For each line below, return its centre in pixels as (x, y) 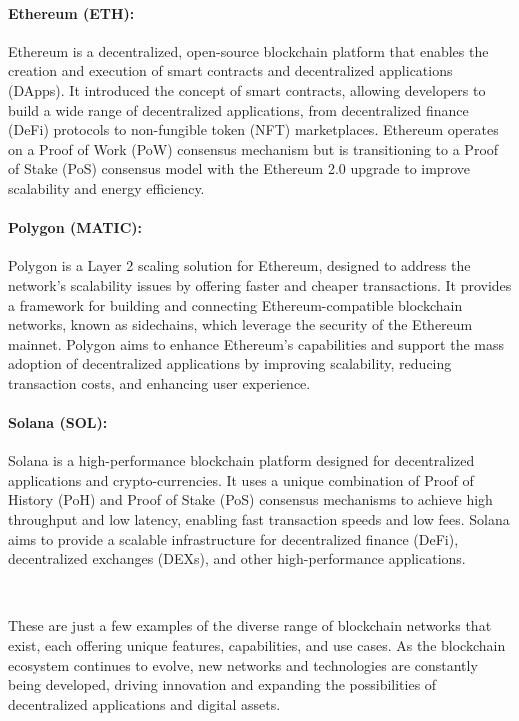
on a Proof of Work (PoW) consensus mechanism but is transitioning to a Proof (253, 148)
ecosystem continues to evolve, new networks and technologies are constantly (243, 664)
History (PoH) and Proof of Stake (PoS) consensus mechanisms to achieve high (250, 499)
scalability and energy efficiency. (106, 187)
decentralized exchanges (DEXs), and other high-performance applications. (237, 558)
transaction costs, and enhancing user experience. (159, 382)
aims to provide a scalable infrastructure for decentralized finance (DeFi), (233, 538)
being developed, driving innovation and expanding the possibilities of (222, 684)
